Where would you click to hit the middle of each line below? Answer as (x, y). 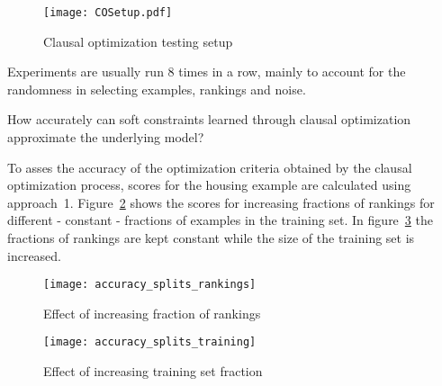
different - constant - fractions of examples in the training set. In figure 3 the (220, 220)
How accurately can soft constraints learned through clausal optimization (209, 119)
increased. (35, 255)
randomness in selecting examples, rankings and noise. (157, 89)
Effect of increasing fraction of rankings (152, 313)
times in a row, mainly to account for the (292, 72)
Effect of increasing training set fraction (153, 371)
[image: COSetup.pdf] (108, 13)
